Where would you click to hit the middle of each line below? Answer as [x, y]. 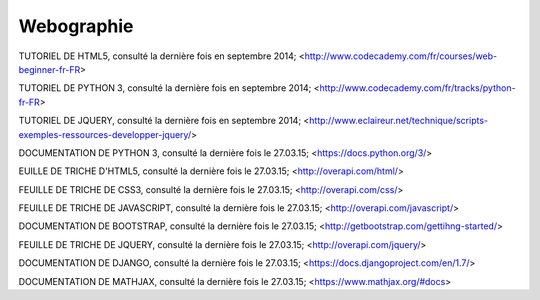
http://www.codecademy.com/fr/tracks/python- [417, 88]
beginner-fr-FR [49, 69]
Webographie [76, 26]
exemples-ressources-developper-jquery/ [105, 134]
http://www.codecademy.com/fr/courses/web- [401, 56]
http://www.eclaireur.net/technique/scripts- [398, 121]
